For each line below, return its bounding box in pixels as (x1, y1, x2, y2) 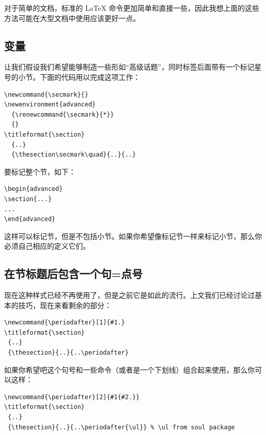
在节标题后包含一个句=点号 (4, 266, 143, 281)
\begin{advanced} (4, 185, 63, 193)
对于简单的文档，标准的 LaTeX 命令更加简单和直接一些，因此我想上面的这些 (4, 3, 259, 13)
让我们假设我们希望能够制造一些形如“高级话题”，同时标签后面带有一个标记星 (4, 61, 262, 72)
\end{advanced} (4, 215, 56, 223)
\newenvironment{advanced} (4, 101, 96, 108)
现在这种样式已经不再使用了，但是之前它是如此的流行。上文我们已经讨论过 (4, 290, 255, 300)
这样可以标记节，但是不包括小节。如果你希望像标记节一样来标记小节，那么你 (4, 230, 262, 241)
